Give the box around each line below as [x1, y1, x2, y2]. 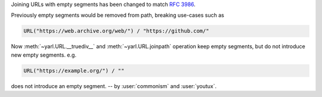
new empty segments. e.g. [11, 51, 77, 58]
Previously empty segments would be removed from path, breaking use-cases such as [11, 12, 225, 19]
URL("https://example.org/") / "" [23, 67, 125, 74]
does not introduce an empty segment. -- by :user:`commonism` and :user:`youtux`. [11, 82, 217, 89]
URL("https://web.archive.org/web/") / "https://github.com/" [23, 27, 209, 35]
